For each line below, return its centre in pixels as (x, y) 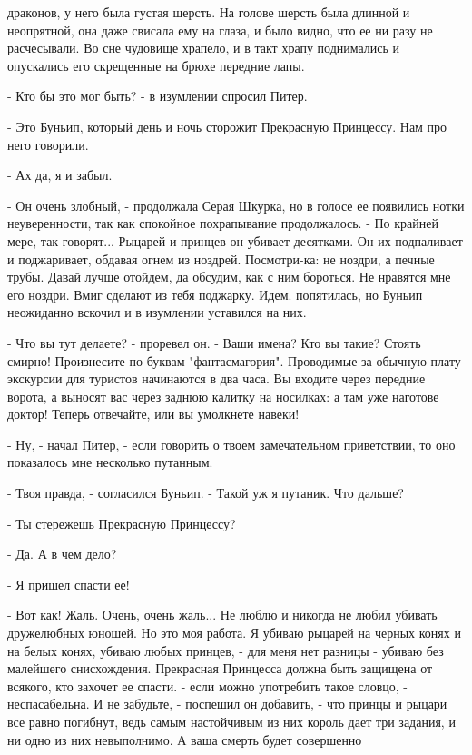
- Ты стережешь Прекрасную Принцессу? (122, 523)
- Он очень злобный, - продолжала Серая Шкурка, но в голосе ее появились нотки (236, 205)
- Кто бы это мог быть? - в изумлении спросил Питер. (157, 96)
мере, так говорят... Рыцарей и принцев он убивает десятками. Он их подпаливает (235, 240)
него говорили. (48, 144)
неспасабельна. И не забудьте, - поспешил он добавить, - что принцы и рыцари (227, 704)
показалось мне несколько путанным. (110, 462)
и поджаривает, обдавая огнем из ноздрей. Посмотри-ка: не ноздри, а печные (221, 258)
